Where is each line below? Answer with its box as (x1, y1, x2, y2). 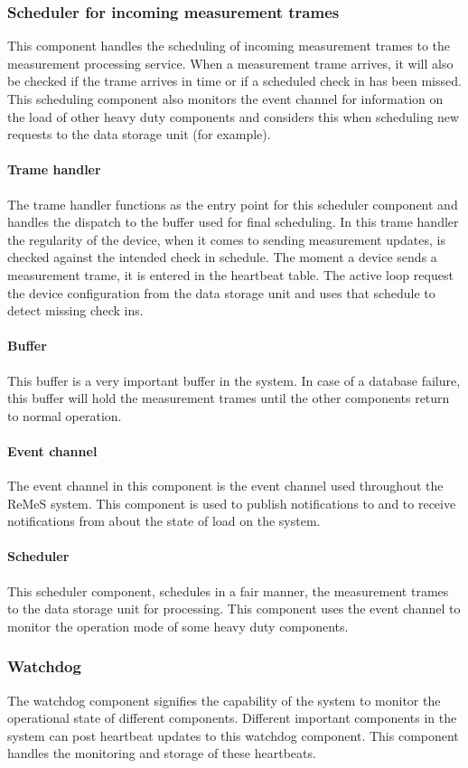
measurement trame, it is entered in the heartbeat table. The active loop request (7, 265, 454, 284)
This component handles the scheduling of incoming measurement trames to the (7, 36, 451, 55)
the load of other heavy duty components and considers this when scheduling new (7, 107, 460, 126)
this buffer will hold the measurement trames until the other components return (7, 389, 450, 407)
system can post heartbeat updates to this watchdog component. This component (7, 726, 459, 745)
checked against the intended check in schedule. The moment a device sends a (7, 248, 437, 267)
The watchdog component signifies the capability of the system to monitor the (7, 690, 441, 709)
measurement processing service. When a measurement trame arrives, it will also (7, 53, 454, 72)
